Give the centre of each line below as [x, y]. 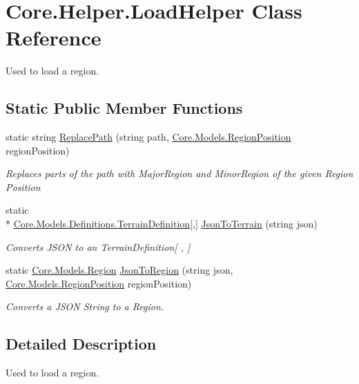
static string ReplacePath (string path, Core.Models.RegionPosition [148, 137]
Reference [54, 38]
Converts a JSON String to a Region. [85, 306]
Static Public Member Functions [124, 108]
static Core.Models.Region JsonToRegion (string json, [119, 270]
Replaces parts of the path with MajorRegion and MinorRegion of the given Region [179, 173]
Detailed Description [81, 344]
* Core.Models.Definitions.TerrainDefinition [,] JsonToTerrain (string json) [162, 224]
